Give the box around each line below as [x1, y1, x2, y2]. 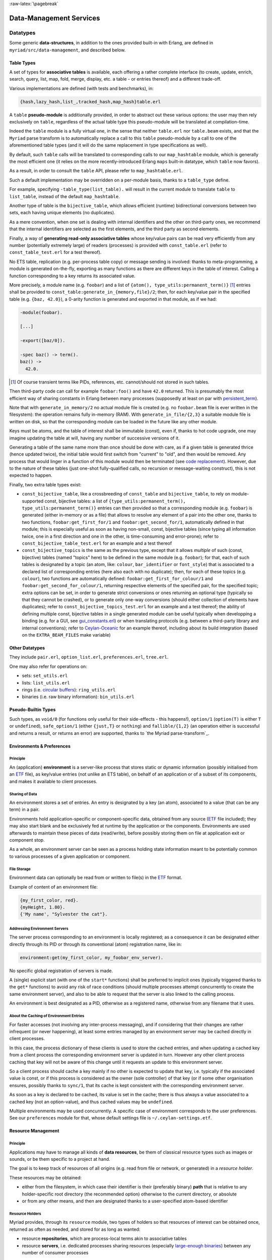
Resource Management [9, 1128, 59, 1134]
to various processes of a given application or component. [9, 853, 130, 859]
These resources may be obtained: [9, 1174, 82, 1180]
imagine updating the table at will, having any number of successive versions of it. [9, 435, 180, 441]
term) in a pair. [9, 806, 40, 812]
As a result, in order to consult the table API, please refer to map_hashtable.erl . [9, 168, 183, 174]
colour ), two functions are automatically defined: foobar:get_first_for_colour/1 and [22, 575, 213, 582]
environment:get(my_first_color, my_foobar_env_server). [20, 955, 164, 960]
